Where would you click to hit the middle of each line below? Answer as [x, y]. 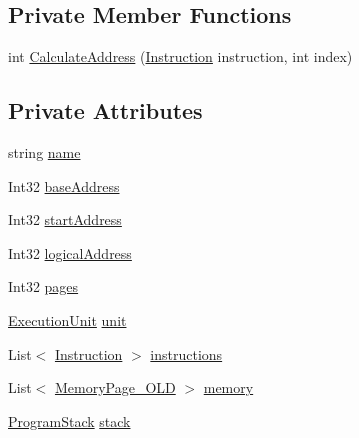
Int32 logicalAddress [70, 252]
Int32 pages [43, 286]
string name [44, 152]
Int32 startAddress [65, 219]
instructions [186, 353]
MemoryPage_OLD [115, 387]
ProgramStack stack [69, 420]
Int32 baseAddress [64, 185]
